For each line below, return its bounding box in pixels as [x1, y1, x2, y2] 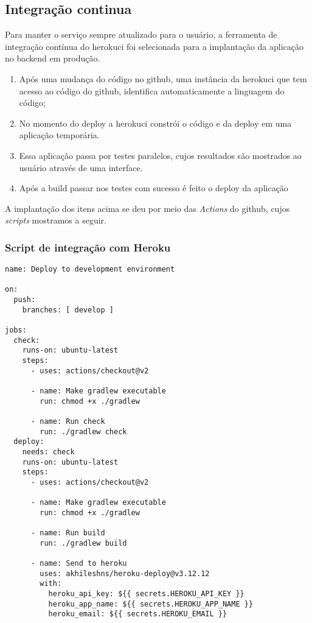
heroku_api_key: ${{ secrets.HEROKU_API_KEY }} [48, 590, 244, 599]
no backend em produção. [5, 52, 100, 65]
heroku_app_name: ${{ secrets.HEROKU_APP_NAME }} [48, 599, 254, 608]
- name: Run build [30, 529, 105, 538]
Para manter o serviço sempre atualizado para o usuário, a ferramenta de [5, 28, 277, 41]
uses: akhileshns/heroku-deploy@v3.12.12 [40, 569, 210, 578]
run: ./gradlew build [40, 538, 127, 547]
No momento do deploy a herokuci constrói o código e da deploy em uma [19, 116, 292, 129]
